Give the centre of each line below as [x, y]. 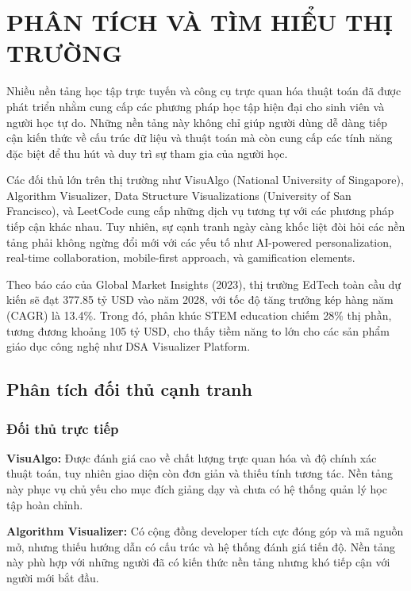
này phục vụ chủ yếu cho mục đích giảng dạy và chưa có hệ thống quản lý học [197, 489]
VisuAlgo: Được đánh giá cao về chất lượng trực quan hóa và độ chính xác [192, 457]
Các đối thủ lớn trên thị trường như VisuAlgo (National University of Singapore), [205, 180]
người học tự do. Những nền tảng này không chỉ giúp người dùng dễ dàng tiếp [197, 122]
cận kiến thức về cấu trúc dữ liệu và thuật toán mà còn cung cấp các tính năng [200, 138]
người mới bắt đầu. [53, 577]
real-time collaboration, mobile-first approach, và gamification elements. [181, 257]
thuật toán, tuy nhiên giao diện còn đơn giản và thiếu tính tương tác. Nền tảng [200, 473]
